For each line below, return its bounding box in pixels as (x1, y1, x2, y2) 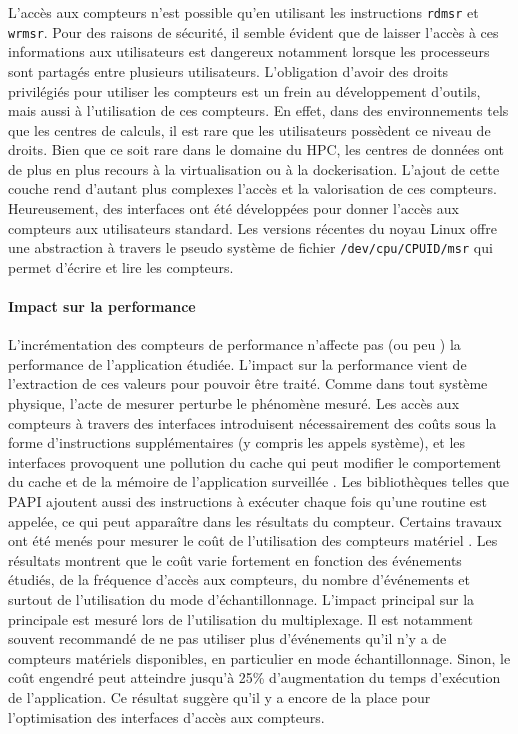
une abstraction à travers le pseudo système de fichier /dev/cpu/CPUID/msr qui (8, 237, 493, 258)
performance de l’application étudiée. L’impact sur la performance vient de (8, 353, 467, 374)
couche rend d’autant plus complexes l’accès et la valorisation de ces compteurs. (8, 178, 497, 199)
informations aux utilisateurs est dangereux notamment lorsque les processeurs (8, 41, 490, 62)
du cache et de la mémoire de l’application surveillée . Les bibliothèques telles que (8, 471, 510, 492)
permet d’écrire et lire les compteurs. (8, 256, 234, 277)
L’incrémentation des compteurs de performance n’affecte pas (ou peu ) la (8, 334, 461, 355)
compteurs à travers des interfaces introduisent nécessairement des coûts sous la (8, 412, 497, 433)
